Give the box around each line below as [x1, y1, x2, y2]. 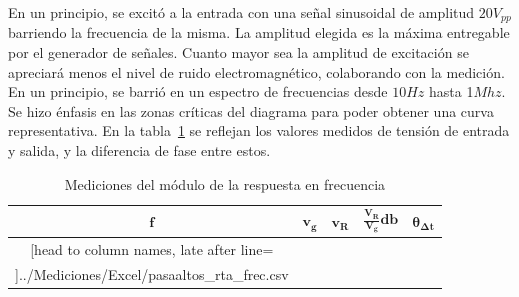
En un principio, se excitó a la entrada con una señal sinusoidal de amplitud [8, 2, 475, 22]
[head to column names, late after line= [30, 238, 274, 259]
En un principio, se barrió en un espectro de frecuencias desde [8, 81, 388, 102]
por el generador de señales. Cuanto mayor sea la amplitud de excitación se [8, 42, 469, 63]
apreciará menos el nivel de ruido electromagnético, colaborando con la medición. [8, 61, 505, 82]
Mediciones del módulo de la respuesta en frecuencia [64, 173, 386, 194]
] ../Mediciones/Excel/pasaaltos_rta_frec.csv [15, 263, 289, 284]
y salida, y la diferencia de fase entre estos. [8, 140, 271, 161]
